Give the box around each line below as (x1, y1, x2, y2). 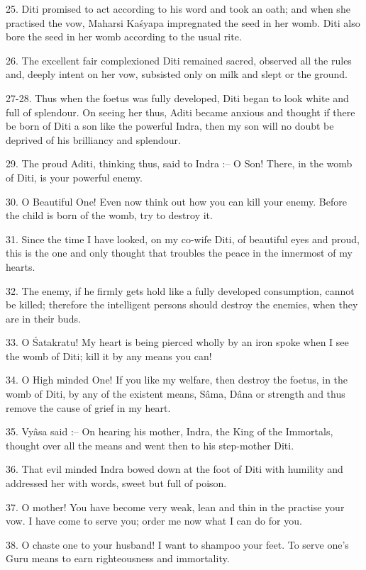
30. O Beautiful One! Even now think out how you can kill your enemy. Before (6, 194, 347, 208)
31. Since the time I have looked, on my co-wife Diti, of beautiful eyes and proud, (6, 231, 360, 246)
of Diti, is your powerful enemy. (6, 169, 143, 184)
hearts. (6, 259, 35, 274)
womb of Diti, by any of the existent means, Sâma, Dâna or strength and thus (6, 386, 345, 401)
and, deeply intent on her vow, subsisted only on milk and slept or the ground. (6, 67, 348, 82)
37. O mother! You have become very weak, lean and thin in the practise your (6, 499, 345, 514)
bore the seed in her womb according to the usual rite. (6, 29, 242, 44)
